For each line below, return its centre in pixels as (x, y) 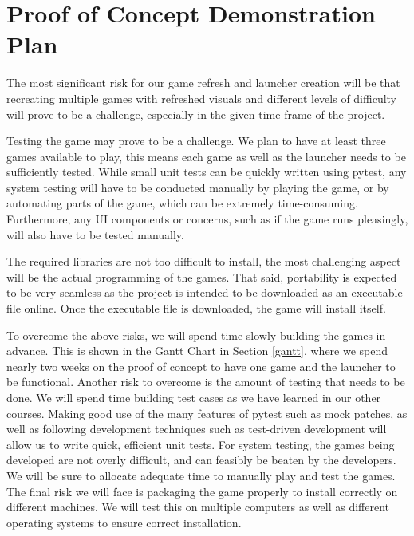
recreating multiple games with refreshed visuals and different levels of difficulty (202, 98)
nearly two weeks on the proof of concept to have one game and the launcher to (201, 366)
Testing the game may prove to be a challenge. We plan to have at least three (196, 141)
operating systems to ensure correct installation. (124, 522)
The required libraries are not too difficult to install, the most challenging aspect (204, 261)
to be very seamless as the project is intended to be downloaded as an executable (205, 292)
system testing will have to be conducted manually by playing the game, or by (198, 187)
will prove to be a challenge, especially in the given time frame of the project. (196, 114)
